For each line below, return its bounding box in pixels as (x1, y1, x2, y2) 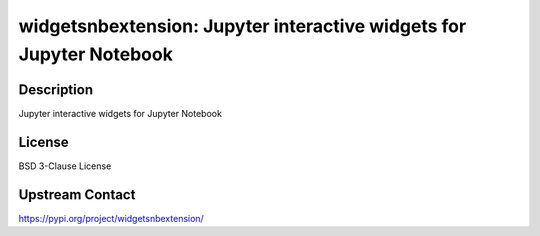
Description (18, 81, 94, 98)
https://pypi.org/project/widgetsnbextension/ (18, 212, 204, 224)
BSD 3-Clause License (18, 160, 112, 172)
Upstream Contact (18, 186, 136, 203)
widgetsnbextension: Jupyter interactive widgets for (18, 15, 467, 37)
